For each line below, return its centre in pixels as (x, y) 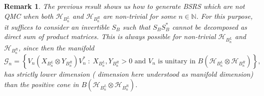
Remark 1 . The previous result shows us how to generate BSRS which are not (125, 6)
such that (136, 26)
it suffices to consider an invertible (57, 26)
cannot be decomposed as (209, 26)
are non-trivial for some (139, 16)
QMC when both (29, 16)
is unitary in (177, 61)
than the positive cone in (41, 84)
